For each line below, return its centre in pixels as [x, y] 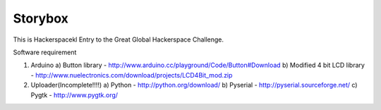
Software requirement [45, 52]
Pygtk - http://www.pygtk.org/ [74, 94]
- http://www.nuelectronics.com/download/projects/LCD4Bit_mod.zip [132, 75]
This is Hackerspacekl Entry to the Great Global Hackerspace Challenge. [119, 39]
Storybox [41, 18]
